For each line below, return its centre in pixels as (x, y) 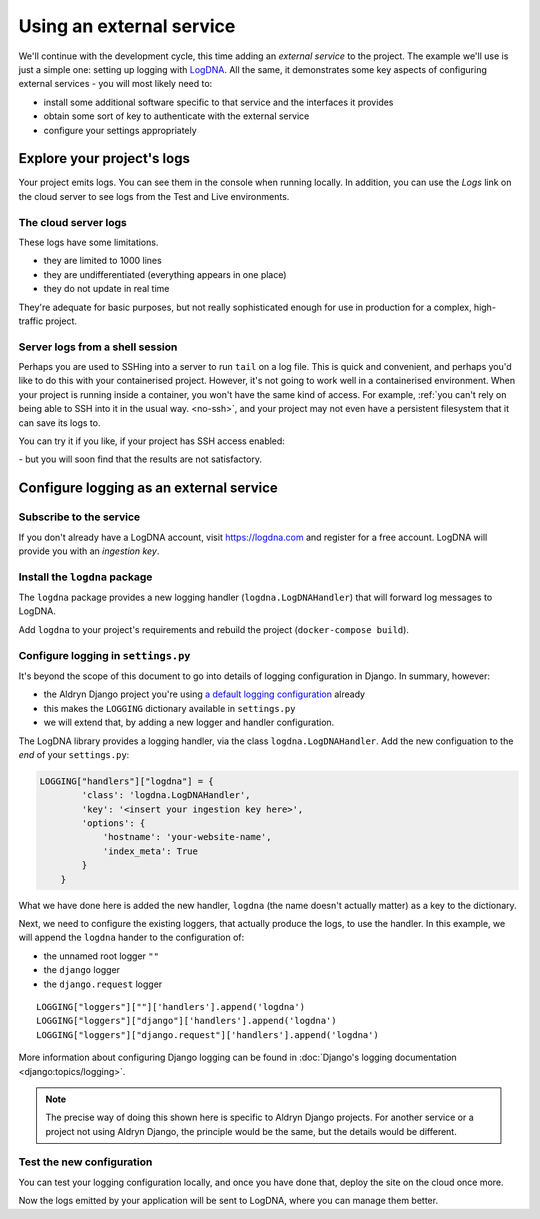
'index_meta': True (150, 851)
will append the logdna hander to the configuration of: (131, 937)
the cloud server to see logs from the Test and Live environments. (154, 196)
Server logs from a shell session (98, 347)
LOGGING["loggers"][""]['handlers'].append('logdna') (170, 1006)
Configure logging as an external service (148, 488)
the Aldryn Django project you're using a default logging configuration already (204, 694)
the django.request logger (103, 984)
